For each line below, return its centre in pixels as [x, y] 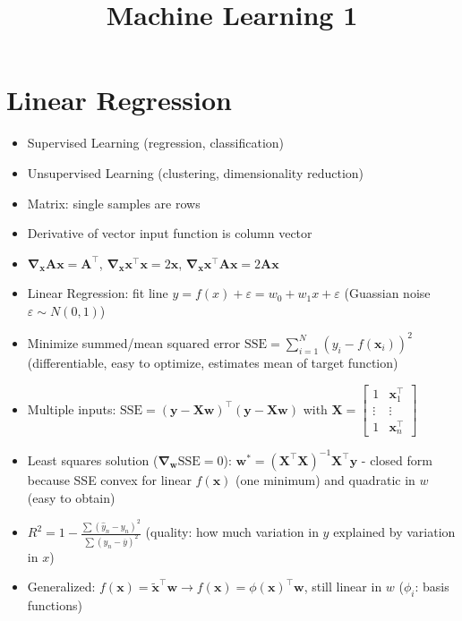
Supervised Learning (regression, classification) [155, 143]
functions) [55, 605]
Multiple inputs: [72, 408]
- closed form [397, 459]
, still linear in [343, 587]
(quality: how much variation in [232, 532]
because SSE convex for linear [109, 479]
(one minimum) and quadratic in [325, 479]
